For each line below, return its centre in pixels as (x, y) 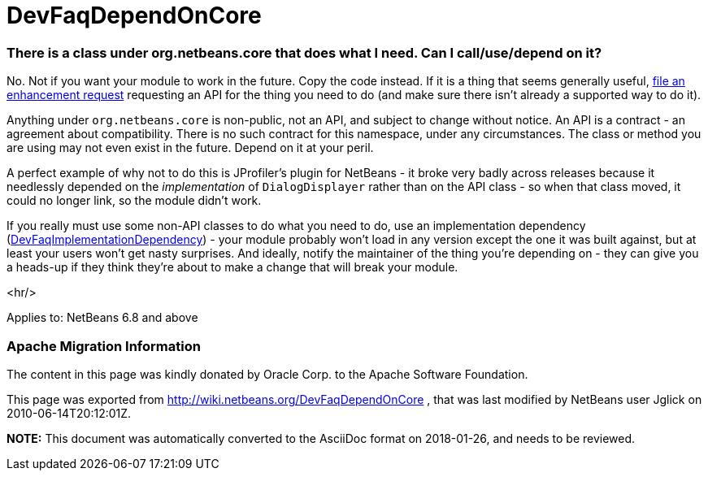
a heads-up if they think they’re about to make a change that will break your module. (232, 267)
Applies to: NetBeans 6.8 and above (102, 318)
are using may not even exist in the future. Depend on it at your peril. (190, 148)
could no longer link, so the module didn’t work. (134, 201)
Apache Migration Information (104, 346)
